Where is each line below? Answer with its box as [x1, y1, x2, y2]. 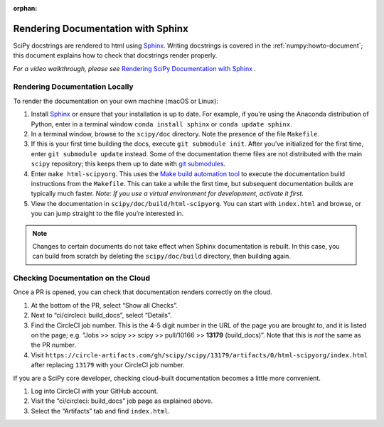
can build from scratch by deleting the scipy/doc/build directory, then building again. [32, 252, 292, 261]
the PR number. [31, 341, 76, 350]
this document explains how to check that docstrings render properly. [13, 51, 218, 60]
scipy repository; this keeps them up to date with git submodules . [31, 160, 226, 168]
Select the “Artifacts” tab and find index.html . [31, 406, 171, 415]
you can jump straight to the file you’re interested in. [31, 210, 184, 218]
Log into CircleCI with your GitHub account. [31, 387, 159, 395]
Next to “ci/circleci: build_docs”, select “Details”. [31, 311, 172, 320]
